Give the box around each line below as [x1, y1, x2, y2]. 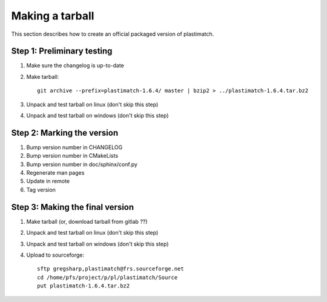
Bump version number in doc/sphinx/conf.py [26, 161, 137, 168]
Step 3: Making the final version [11, 202, 134, 212]
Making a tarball [11, 9, 94, 22]
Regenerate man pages [26, 169, 85, 176]
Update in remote [26, 178, 70, 185]
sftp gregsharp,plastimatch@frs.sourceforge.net [37, 266, 184, 272]
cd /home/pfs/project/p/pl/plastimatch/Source [37, 273, 178, 281]
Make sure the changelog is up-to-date [26, 62, 124, 69]
